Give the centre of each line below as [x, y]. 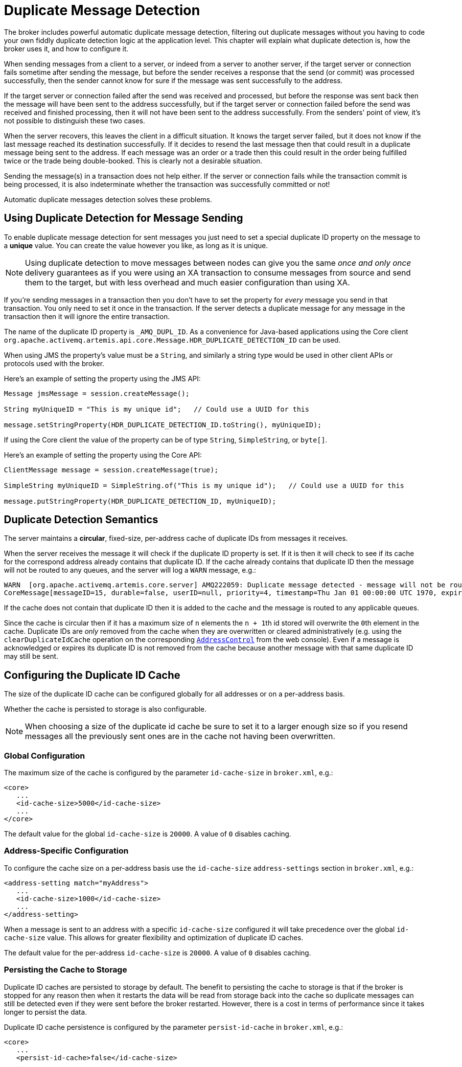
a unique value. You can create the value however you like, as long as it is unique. [136, 245]
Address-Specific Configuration [66, 851]
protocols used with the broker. [54, 363]
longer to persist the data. [46, 1012]
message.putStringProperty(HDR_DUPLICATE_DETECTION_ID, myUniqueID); [140, 501]
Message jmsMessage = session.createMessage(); [97, 393]
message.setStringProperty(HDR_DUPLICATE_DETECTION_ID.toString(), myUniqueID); [163, 425]
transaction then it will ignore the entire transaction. [87, 316]
